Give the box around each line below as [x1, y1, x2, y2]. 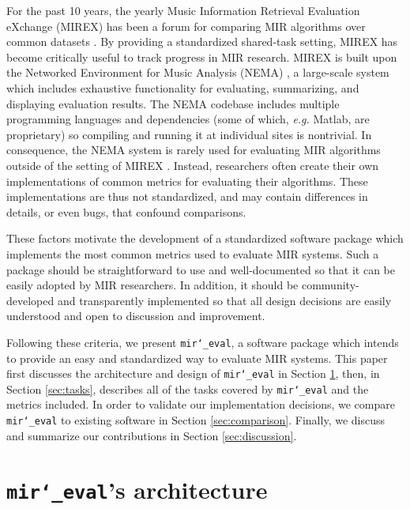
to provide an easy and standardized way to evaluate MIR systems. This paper [6, 349, 388, 366]
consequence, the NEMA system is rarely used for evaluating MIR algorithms [6, 141, 381, 158]
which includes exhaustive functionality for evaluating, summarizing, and [6, 79, 359, 96]
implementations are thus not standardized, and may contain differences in [6, 188, 368, 205]
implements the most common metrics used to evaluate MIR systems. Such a [6, 245, 379, 262]
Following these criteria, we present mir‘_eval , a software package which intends [6, 334, 399, 350]
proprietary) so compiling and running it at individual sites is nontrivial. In [6, 126, 372, 142]
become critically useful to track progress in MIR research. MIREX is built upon [6, 48, 397, 65]
